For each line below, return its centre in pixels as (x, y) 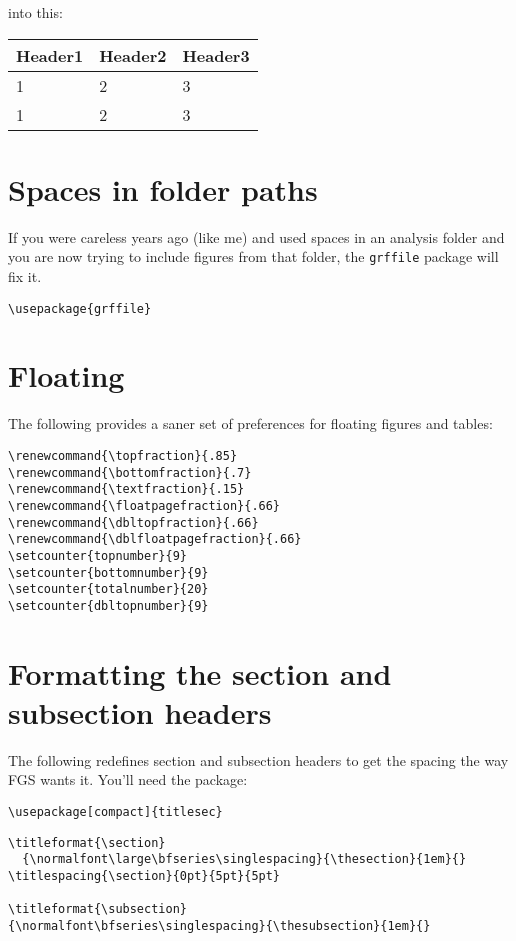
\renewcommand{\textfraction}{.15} (126, 489)
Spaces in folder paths (163, 188)
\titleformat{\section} (87, 842)
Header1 (50, 55)
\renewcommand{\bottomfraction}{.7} (130, 472)
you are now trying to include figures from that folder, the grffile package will (253, 256)
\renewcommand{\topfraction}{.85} (123, 455)
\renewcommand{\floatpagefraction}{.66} (144, 505)
